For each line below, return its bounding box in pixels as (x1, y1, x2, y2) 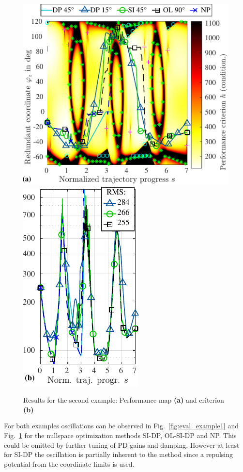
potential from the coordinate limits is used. (4, 458, 135, 469)
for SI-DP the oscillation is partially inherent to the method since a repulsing (4, 449, 233, 459)
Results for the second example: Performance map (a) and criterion (23, 395, 224, 405)
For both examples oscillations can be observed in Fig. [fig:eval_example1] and (4, 421, 239, 431)
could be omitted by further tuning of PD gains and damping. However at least (4, 439, 240, 450)
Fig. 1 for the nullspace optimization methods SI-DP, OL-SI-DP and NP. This (4, 430, 237, 440)
